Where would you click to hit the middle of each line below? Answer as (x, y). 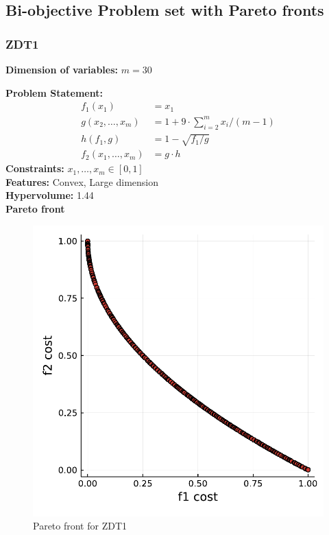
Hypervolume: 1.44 (50, 195)
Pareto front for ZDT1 (80, 526)
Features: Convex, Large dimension (82, 181)
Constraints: (35, 168)
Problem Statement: (54, 92)
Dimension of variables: (62, 69)
